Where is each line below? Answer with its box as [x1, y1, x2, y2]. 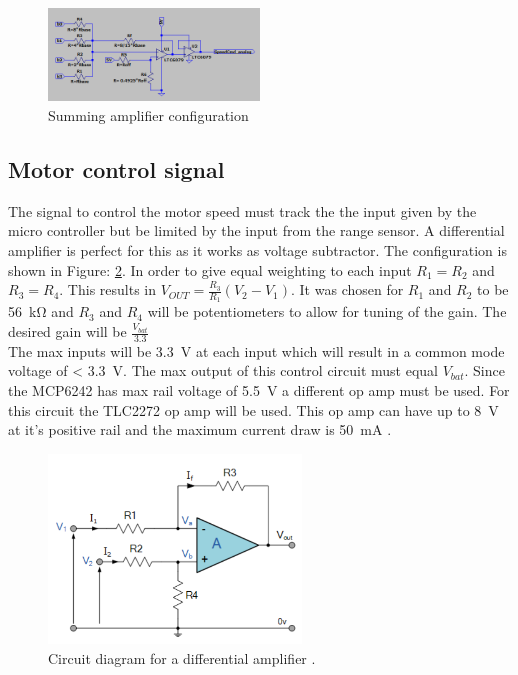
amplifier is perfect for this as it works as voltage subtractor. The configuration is [8, 239, 507, 260]
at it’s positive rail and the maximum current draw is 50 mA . [8, 419, 392, 440]
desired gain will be [8, 321, 127, 341]
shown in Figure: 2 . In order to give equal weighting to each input [8, 259, 412, 280]
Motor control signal [8, 153, 225, 184]
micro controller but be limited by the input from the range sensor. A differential [8, 220, 505, 241]
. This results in [59, 279, 157, 300]
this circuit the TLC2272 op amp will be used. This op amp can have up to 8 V [8, 399, 499, 420]
